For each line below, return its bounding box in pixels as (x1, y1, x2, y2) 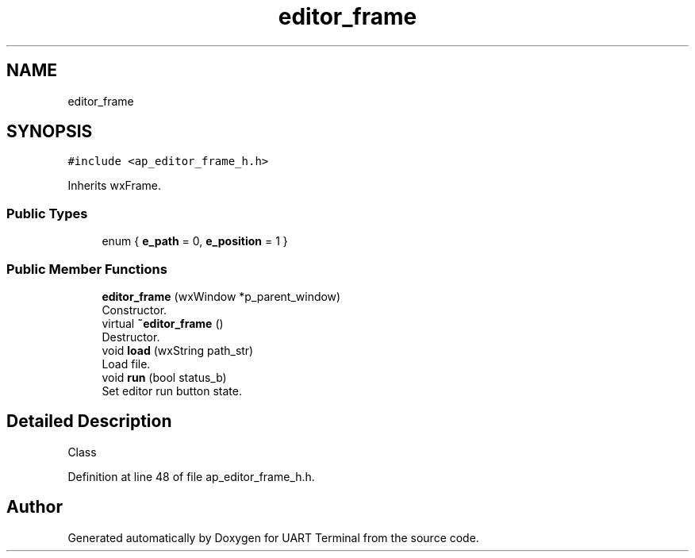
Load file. (102, 356, 151, 371)
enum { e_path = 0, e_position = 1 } (102, 234, 288, 248)
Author (6, 497, 63, 518)
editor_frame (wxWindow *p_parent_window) (102, 289, 341, 303)
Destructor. (102, 329, 160, 344)
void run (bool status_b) (102, 370, 227, 384)
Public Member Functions (6, 260, 167, 277)
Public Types (6, 205, 88, 221)
